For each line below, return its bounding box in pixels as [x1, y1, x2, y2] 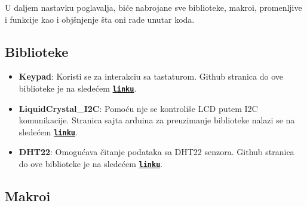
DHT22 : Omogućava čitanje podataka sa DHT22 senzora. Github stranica [19, 146, 294, 158]
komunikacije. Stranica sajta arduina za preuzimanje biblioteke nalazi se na [19, 114, 295, 126]
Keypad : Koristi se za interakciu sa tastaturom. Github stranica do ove [19, 70, 283, 83]
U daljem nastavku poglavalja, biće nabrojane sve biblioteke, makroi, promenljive [5, 1, 302, 13]
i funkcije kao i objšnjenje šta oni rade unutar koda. [5, 13, 195, 25]
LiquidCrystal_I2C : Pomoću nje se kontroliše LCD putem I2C [19, 102, 258, 114]
